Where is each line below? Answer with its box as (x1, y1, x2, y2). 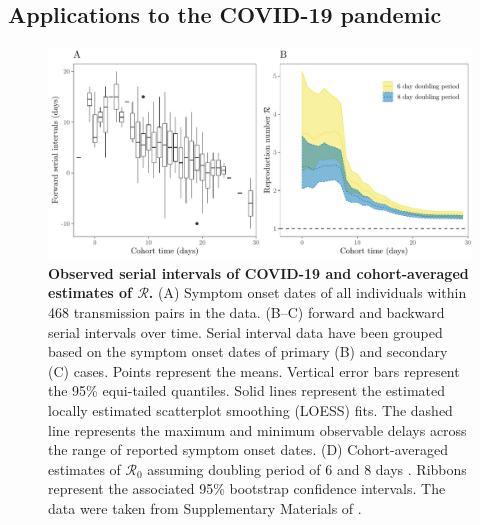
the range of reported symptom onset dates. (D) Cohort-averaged (48, 439, 448, 460)
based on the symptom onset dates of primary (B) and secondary (48, 341, 448, 362)
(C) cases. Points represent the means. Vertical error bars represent (48, 360, 460, 381)
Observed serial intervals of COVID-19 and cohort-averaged (48, 262, 469, 283)
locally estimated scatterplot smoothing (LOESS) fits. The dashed (48, 399, 453, 420)
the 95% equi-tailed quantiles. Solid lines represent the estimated (48, 380, 446, 401)
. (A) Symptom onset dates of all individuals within (148, 282, 467, 303)
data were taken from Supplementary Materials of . (48, 497, 362, 518)
